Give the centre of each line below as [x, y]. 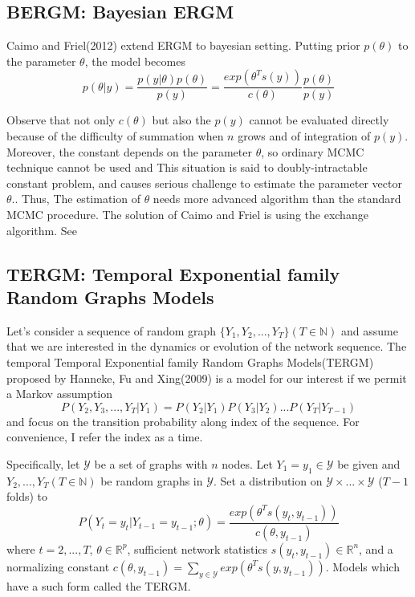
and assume [370, 330]
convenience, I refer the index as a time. [105, 437]
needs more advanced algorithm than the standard [277, 199]
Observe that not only [61, 120]
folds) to [27, 496]
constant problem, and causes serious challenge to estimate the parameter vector [204, 183]
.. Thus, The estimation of [76, 199]
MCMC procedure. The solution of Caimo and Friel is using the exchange [187, 214]
